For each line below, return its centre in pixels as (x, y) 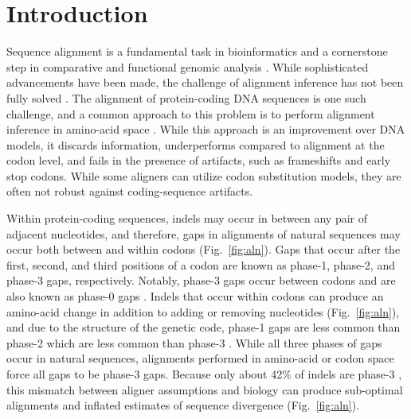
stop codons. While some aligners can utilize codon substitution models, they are (204, 175)
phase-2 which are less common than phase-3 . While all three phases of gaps (194, 342)
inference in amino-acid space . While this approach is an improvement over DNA (206, 129)
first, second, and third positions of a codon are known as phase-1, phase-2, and (201, 264)
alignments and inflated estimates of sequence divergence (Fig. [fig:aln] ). (183, 405)
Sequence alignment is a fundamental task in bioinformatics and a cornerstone (197, 51)
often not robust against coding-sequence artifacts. (130, 191)
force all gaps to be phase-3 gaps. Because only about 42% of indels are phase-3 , (204, 374)
